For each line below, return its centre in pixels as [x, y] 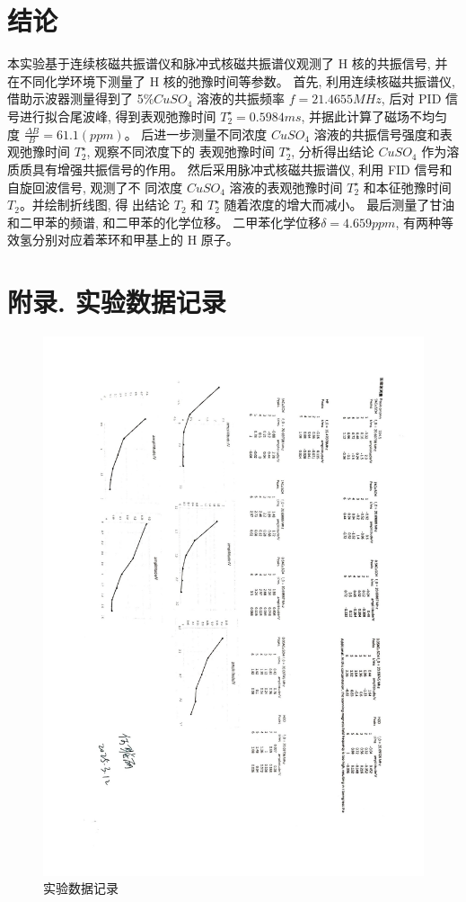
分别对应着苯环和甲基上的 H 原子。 [135, 240]
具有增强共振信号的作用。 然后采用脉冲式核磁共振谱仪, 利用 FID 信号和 [242, 169]
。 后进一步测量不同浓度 [196, 134]
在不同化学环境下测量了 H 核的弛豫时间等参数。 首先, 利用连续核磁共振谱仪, [231, 80]
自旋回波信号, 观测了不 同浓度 [95, 187]
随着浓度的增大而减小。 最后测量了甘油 [339, 205]
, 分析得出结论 [333, 152]
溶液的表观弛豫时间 [286, 187]
